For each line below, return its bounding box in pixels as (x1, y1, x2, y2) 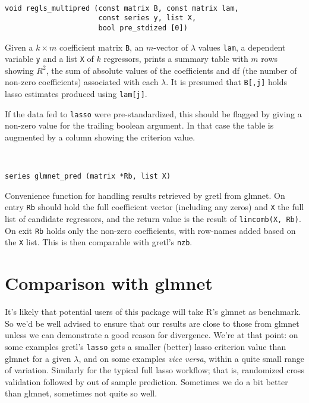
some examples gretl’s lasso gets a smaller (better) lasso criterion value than (5, 340, 286, 352)
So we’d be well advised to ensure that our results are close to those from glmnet (5, 317, 299, 329)
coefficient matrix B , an (59, 40, 144, 53)
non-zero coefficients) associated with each (5, 76, 159, 88)
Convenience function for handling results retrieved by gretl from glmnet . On (5, 189, 285, 201)
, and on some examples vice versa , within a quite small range (78, 352, 305, 364)
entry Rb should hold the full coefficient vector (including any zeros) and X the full (5, 201, 304, 213)
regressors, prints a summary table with (103, 52, 248, 65)
